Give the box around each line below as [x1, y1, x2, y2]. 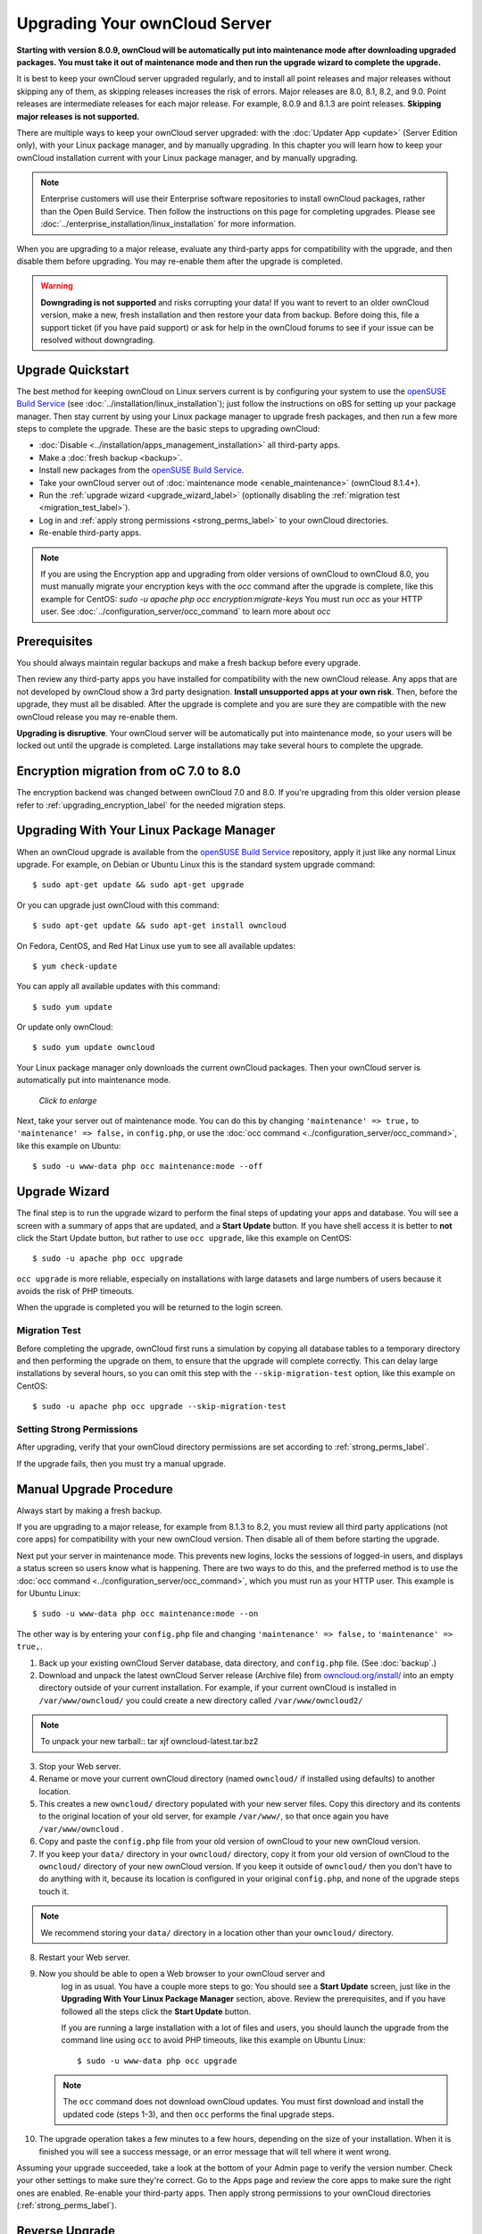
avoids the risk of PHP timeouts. [16, 1286, 135, 1297]
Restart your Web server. [38, 1952, 131, 1962]
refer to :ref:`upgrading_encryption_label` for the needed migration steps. [16, 800, 286, 810]
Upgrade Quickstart [16, 362, 129, 377]
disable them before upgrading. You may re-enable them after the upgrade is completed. [16, 256, 344, 267]
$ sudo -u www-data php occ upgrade [77, 2055, 237, 2066]
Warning [40, 281, 73, 291]
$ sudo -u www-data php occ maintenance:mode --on [32, 1608, 259, 1619]
